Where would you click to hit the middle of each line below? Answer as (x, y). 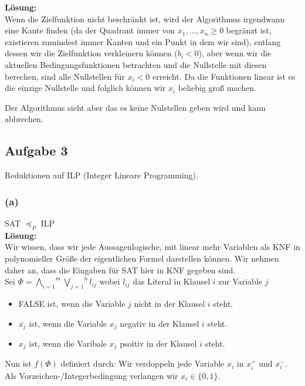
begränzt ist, (249, 30)
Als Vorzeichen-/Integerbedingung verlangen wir (91, 375)
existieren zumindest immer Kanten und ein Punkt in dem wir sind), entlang (143, 41)
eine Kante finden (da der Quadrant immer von (90, 30)
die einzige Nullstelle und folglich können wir (85, 88)
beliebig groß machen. (217, 88)
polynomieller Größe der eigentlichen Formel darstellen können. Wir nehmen (142, 258)
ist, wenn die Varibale (68, 343)
